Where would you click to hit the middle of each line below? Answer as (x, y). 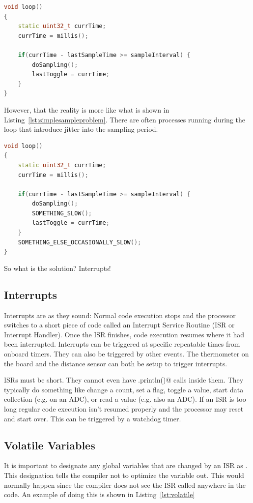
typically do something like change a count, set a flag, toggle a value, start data (124, 389)
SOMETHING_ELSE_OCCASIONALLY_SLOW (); (80, 242)
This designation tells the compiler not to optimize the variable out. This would (124, 475)
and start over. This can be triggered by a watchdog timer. (93, 418)
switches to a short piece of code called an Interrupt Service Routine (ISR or (119, 325)
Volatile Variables (50, 445)
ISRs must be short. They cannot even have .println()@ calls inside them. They (124, 380)
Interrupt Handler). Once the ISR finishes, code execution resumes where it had (124, 334)
